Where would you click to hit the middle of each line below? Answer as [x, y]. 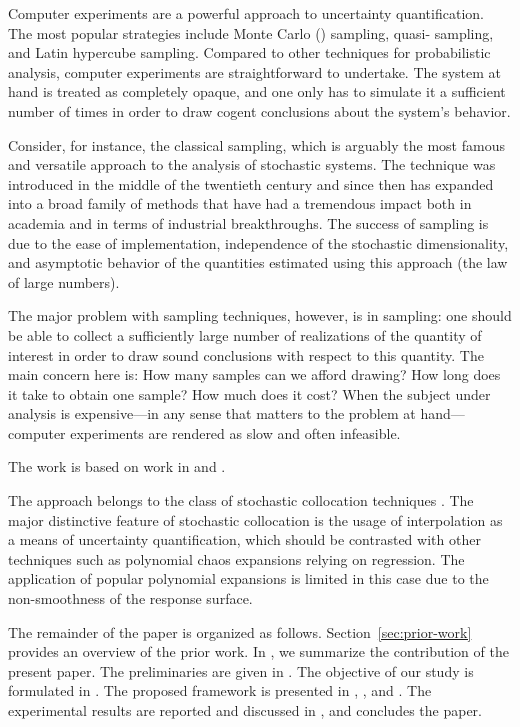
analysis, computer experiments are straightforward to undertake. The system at [255, 71]
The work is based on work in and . [117, 466]
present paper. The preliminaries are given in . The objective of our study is [241, 670]
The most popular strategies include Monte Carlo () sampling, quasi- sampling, [251, 32]
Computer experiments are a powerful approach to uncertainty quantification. [246, 13]
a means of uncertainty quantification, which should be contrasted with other [244, 539]
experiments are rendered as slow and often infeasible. [235, 432]
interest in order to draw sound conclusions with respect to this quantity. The [246, 354]
